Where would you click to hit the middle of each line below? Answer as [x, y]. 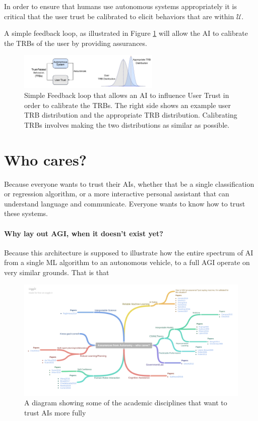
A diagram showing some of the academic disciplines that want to [126, 403]
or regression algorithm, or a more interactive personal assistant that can [117, 194]
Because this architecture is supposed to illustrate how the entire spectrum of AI [129, 252]
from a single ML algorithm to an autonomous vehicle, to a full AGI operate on [127, 262]
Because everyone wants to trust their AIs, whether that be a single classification [129, 183]
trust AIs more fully [55, 412]
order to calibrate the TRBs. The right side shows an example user [128, 105]
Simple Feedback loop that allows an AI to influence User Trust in [127, 95]
